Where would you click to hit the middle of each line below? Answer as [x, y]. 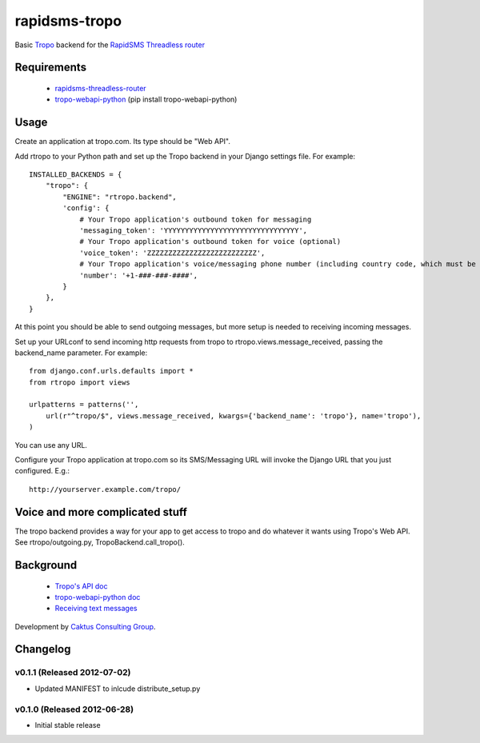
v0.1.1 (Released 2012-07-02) [73, 673]
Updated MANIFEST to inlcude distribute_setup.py [118, 689]
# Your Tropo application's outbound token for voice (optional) [210, 242]
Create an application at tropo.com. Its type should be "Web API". [123, 142]
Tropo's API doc [81, 586]
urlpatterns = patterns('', [84, 405]
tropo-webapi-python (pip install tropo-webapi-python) [146, 99]
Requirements [51, 68]
